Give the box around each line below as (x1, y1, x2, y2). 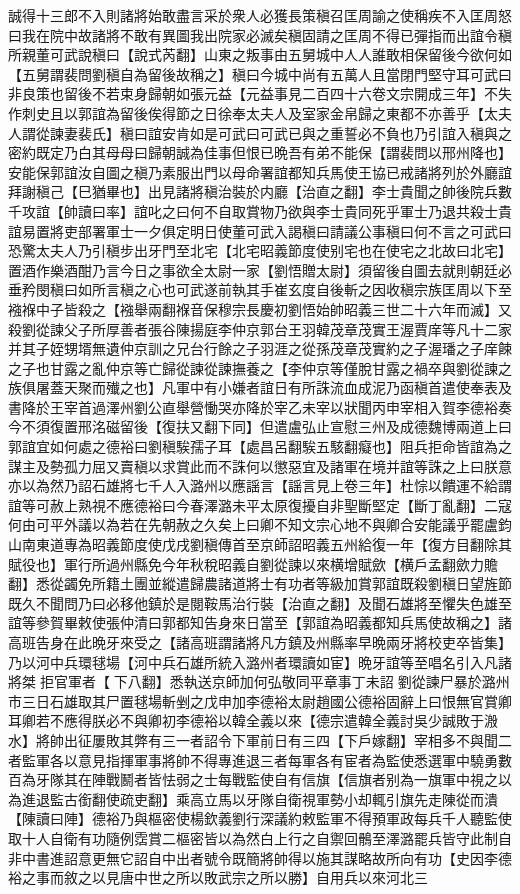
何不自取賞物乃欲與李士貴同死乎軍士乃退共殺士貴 (189, 200, 512, 221)
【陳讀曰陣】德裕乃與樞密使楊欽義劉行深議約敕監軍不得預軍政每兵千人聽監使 (8, 808, 512, 829)
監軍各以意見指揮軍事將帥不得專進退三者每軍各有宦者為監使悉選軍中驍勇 (21, 749, 498, 770)
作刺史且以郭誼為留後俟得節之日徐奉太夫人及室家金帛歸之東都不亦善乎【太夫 (8, 102, 512, 123)
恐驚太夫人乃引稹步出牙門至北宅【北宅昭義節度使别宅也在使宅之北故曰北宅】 (8, 240, 512, 261)
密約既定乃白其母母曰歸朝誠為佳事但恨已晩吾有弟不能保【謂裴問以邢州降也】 (8, 142, 512, 163)
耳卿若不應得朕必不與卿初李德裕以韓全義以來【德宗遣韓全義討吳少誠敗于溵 (8, 710, 498, 731)
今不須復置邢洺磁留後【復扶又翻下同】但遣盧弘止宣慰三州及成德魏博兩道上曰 (8, 416, 512, 437)
